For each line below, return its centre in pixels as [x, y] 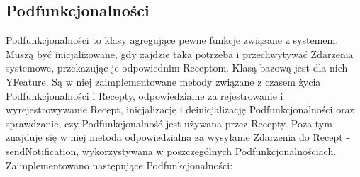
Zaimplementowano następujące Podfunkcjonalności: [119, 165]
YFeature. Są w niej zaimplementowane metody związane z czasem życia [163, 81]
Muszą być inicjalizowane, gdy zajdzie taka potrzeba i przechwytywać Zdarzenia [180, 53]
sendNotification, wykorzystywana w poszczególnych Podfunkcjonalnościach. [171, 150]
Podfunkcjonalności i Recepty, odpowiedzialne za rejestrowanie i [145, 95]
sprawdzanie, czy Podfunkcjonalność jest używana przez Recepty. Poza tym [169, 123]
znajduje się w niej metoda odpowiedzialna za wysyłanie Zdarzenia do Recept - [178, 137]
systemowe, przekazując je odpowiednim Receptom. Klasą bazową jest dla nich [177, 68]
